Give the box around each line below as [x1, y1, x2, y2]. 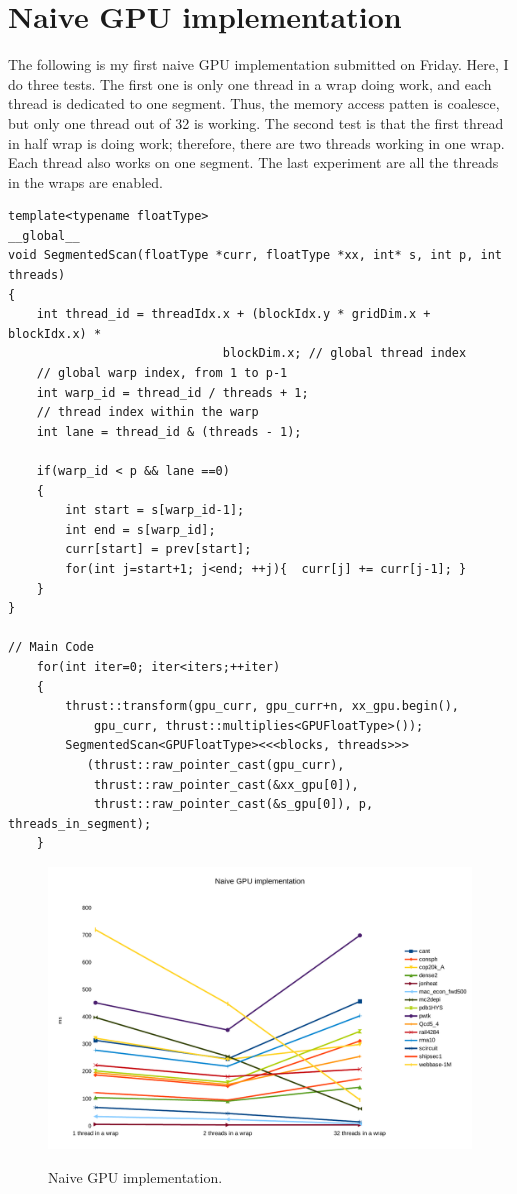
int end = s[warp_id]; [65, 522, 216, 537]
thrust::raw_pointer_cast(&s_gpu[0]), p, [93, 797, 374, 812]
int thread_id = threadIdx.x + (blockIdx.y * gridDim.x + [36, 307, 431, 322]
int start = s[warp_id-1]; [65, 503, 245, 518]
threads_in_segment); [8, 816, 152, 831]
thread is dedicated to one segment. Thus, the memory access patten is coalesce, [8, 93, 500, 114]
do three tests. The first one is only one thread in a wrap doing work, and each [8, 73, 492, 94]
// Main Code [8, 640, 94, 655]
